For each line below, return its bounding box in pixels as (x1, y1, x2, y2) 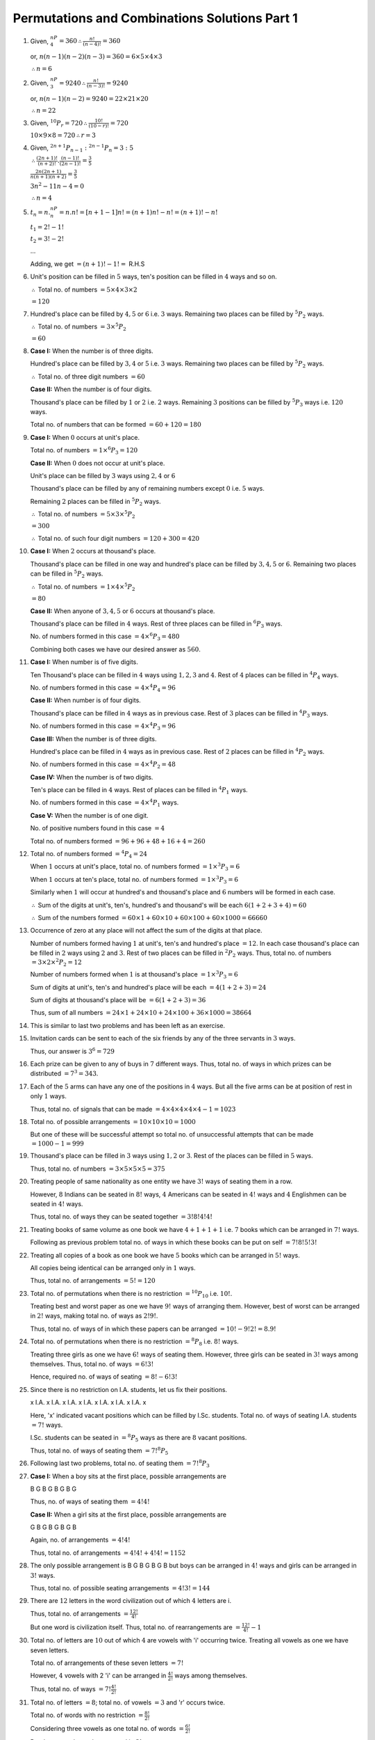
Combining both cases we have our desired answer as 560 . (30, 644, 201, 654)
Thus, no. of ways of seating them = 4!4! (30, 1497, 150, 1506)
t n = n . (30, 209, 51, 218)
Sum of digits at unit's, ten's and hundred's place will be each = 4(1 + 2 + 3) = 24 (30, 983, 267, 991)
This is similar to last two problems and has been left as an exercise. (30, 1021, 226, 1029)
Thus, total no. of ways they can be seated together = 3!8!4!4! (30, 1212, 213, 1221)
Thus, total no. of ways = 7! (30, 1685, 111, 1693)
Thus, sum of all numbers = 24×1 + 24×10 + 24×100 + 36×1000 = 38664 (30, 1009, 252, 1017)
